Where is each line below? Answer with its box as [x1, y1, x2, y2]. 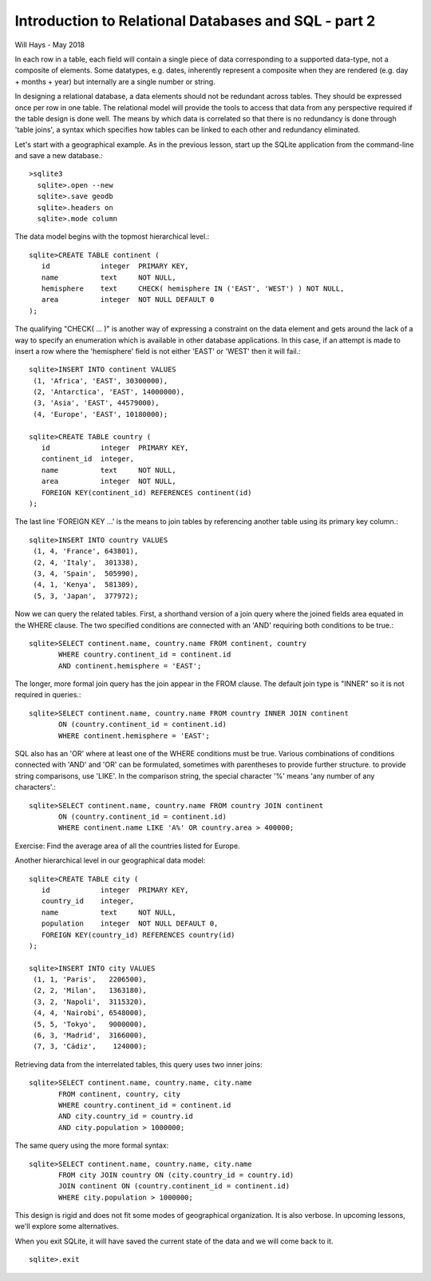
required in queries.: [14, 690, 81, 700]
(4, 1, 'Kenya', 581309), [33, 580, 139, 589]
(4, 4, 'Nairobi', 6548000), [33, 1009, 148, 1017]
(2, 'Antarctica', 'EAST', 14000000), [33, 387, 185, 397]
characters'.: [14, 783, 56, 792]
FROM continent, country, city [58, 1089, 181, 1098]
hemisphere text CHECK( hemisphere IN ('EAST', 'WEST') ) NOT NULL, [41, 284, 345, 293]
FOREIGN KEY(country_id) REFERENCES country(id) [41, 930, 235, 939]
